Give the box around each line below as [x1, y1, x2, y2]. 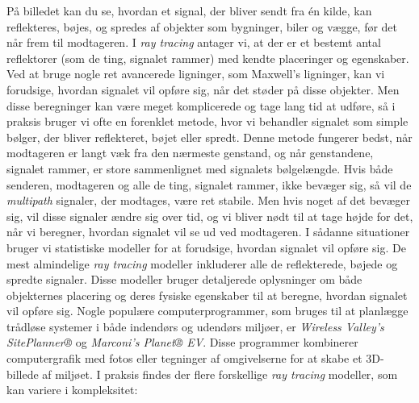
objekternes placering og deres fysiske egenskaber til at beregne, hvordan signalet [6, 286, 408, 303]
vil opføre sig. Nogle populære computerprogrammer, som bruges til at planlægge [6, 302, 409, 319]
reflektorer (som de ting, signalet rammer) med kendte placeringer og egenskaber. [6, 49, 409, 66]
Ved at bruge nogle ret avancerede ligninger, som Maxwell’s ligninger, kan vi [6, 65, 385, 82]
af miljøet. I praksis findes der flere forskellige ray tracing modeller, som [42, 365, 398, 382]
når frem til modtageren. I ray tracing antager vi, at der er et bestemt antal [6, 34, 381, 51]
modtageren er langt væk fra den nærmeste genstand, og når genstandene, [6, 144, 374, 161]
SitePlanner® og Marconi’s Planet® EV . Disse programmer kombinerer [6, 334, 358, 351]
